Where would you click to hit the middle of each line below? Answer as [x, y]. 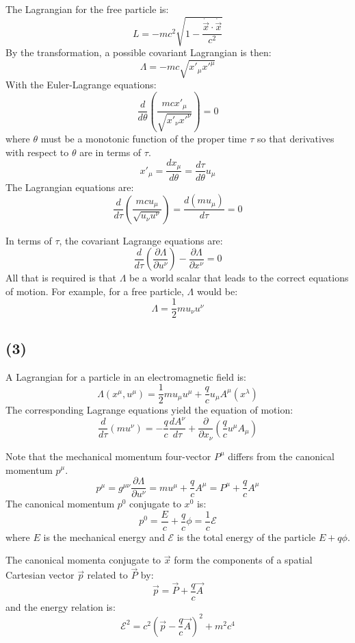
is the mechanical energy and [104, 537]
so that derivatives [295, 138]
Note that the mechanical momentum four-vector [108, 456]
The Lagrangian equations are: [70, 187]
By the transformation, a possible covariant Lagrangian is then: [139, 52]
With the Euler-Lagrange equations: [81, 85]
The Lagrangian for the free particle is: [87, 9]
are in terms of [110, 152]
